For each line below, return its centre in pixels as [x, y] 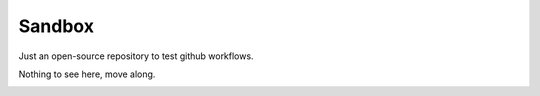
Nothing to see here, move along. [87, 74]
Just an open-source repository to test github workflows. [136, 56]
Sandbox [56, 26]
